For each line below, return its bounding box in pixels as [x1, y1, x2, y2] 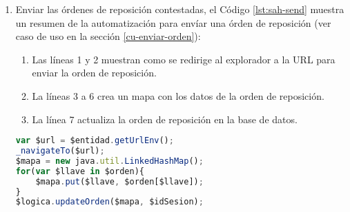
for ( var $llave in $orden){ [15, 166, 144, 176]
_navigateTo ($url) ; [15, 146, 105, 156]
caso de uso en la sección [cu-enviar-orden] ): [15, 29, 201, 43]
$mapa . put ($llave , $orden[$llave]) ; [35, 176, 204, 187]
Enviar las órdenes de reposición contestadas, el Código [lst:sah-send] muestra [15, 2, 344, 16]
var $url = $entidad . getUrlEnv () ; [15, 136, 174, 146]
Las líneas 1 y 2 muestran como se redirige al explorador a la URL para [32, 52, 336, 66]
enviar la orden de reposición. [32, 65, 157, 80]
